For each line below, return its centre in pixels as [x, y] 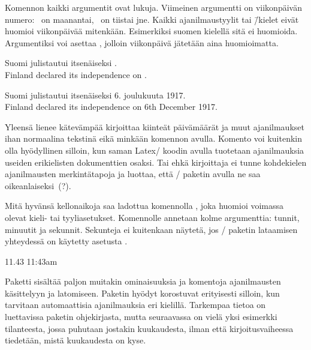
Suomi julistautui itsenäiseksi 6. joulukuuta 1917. [95, 95]
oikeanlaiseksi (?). [38, 185]
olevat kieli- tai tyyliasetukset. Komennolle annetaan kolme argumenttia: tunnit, [152, 217]
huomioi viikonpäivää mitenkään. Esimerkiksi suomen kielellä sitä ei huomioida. [151, 31]
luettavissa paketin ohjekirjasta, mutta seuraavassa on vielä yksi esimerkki [141, 317]
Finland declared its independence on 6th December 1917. [111, 107]
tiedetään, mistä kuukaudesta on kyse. [76, 340]
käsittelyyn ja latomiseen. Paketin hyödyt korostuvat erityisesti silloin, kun [142, 293]
